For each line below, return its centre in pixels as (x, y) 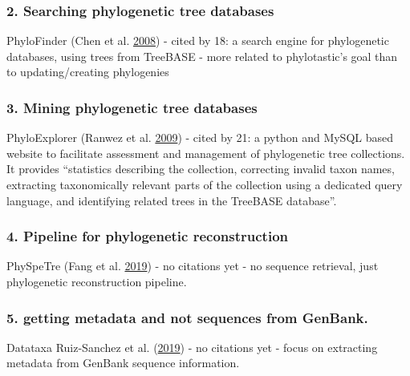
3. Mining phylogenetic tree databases (132, 107)
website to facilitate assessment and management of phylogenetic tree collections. (206, 153)
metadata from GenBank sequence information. (123, 363)
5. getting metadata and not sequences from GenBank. (187, 317)
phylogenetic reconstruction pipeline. (97, 281)
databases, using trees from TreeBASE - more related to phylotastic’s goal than (202, 56)
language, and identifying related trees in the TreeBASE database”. (172, 200)
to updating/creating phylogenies (88, 72)
